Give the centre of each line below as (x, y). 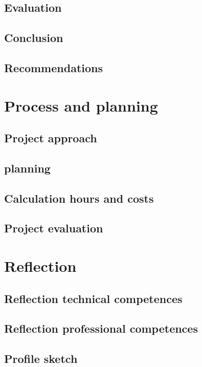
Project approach (51, 138)
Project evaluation (54, 228)
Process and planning (81, 105)
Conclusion (34, 38)
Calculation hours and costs (79, 198)
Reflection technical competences (93, 298)
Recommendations (53, 67)
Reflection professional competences (101, 328)
